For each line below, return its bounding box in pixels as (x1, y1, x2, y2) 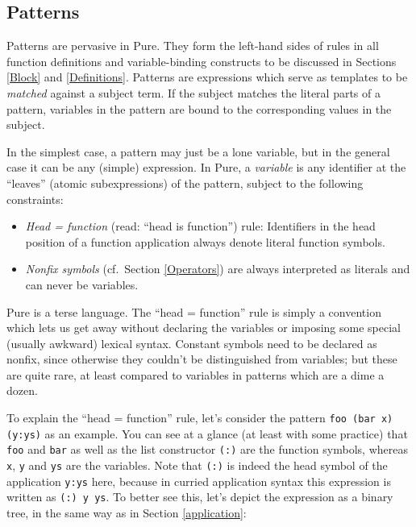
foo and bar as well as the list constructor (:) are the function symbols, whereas (6, 441, 408, 458)
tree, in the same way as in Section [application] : (6, 504, 247, 521)
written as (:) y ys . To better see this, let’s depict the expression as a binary (6, 488, 393, 505)
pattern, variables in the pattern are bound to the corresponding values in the (6, 100, 392, 117)
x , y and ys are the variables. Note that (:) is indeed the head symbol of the (6, 457, 388, 474)
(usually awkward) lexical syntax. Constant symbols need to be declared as (6, 334, 377, 351)
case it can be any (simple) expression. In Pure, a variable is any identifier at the (6, 159, 406, 176)
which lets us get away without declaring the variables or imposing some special (6, 319, 401, 336)
